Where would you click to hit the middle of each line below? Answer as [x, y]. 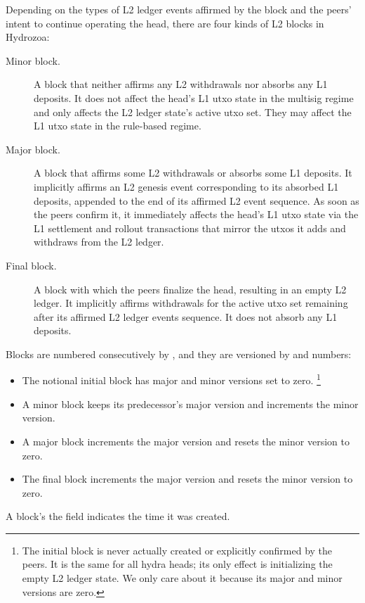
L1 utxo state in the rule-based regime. [118, 126]
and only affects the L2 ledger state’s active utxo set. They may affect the [193, 112]
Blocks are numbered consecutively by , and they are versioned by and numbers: [179, 354]
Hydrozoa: [28, 37]
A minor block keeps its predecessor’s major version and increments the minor [190, 404]
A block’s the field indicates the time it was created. [118, 516]
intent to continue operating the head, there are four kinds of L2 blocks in [165, 23]
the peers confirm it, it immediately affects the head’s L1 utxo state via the [196, 214]
